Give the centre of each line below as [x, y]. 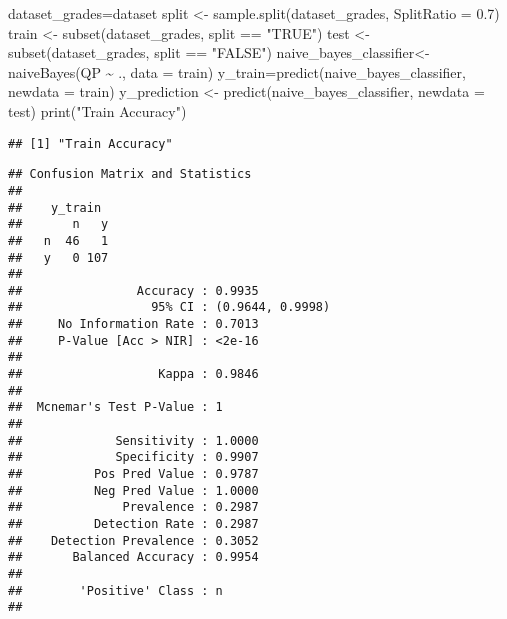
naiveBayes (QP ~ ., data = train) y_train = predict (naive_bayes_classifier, [237, 71]
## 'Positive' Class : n [115, 590]
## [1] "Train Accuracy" [90, 143]
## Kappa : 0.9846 [133, 374]
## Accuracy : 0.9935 [133, 290]
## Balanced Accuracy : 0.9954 [133, 557]
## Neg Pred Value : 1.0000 [133, 490]
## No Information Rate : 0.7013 [133, 324]
